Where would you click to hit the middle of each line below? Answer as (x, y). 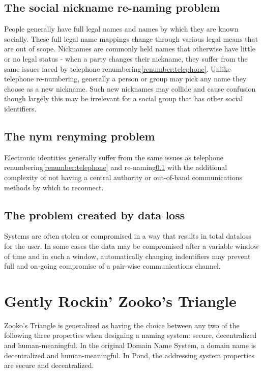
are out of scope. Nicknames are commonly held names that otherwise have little (130, 49)
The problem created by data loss (95, 214)
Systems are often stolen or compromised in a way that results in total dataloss (128, 236)
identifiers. (20, 108)
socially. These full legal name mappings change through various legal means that (131, 38)
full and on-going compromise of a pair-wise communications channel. (112, 266)
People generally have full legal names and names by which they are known (121, 29)
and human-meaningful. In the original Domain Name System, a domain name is (130, 345)
